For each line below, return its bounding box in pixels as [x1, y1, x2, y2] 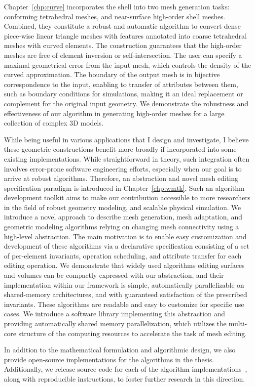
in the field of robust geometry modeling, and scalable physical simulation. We [4, 202, 241, 212]
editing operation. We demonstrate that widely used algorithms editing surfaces [4, 260, 245, 270]
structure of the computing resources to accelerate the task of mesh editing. [18, 328, 247, 338]
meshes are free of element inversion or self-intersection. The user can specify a [4, 49, 242, 60]
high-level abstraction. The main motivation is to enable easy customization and [4, 231, 247, 241]
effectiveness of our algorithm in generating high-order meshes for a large [4, 108, 224, 118]
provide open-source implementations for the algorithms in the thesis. [4, 354, 214, 364]
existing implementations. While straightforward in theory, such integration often [4, 153, 250, 164]
